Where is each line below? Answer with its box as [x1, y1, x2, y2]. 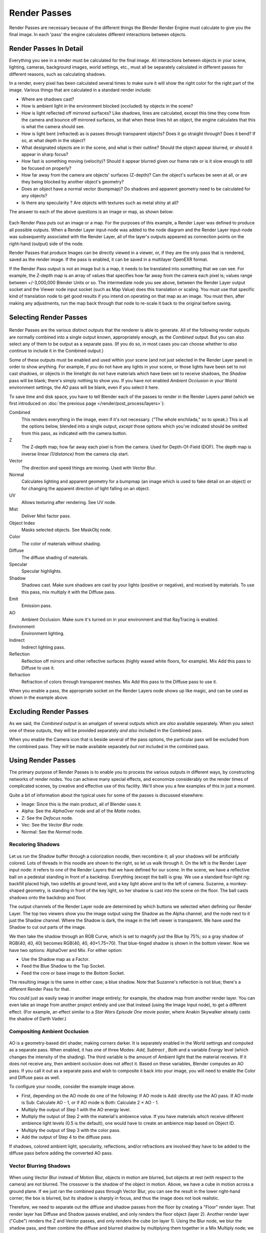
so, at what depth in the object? [21, 138, 86, 144]
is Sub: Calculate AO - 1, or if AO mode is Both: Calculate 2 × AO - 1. [21, 1100, 159, 1106]
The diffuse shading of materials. [21, 554, 89, 560]
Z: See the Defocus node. [21, 815, 73, 821]
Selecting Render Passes [9, 313, 88, 322]
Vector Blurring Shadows [9, 1162, 71, 1169]
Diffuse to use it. [21, 665, 55, 671]
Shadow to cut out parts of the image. [9, 924, 86, 930]
